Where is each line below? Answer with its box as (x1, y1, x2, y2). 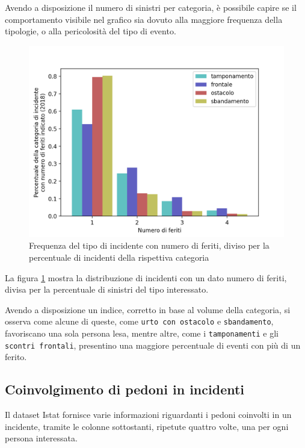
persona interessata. (5, 432, 78, 444)
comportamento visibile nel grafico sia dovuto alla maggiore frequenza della (5, 13, 283, 25)
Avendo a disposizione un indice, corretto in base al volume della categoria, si (5, 303, 291, 316)
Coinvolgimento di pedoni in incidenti (5, 380, 245, 399)
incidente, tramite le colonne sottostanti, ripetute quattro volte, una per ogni (5, 420, 289, 432)
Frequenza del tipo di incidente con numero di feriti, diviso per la (29, 239, 270, 252)
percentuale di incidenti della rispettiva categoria (29, 250, 209, 263)
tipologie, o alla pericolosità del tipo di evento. (5, 25, 176, 37)
